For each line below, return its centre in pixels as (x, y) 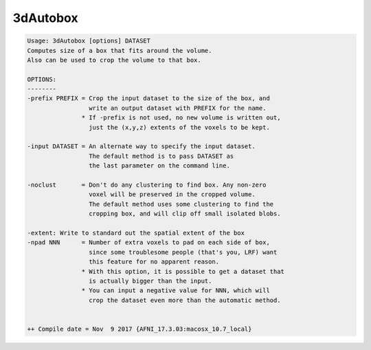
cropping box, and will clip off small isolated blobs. (184, 214)
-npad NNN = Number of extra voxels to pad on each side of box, (149, 243)
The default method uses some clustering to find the (181, 204)
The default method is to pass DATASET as (161, 156)
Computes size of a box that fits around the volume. (120, 50)
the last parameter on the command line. (159, 166)
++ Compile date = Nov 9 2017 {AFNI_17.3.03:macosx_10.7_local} (139, 329)
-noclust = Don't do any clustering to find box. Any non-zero (147, 185)
